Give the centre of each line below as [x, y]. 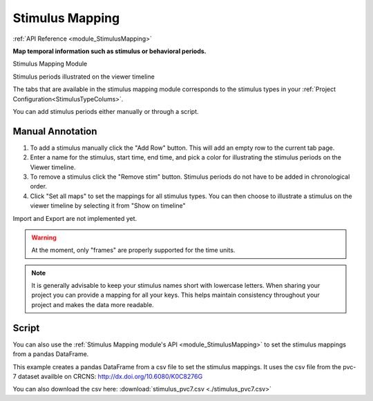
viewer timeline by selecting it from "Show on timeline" [108, 206]
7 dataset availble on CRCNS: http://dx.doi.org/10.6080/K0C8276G [108, 376]
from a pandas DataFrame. [51, 354]
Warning [44, 237]
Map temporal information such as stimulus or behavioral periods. [109, 51]
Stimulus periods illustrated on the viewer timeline [84, 77]
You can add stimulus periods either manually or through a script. [106, 111]
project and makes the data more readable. [93, 304]
